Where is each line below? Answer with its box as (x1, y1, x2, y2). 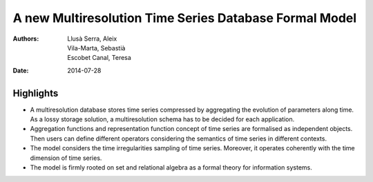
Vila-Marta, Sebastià (67, 43, 126, 52)
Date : (12, 66, 29, 74)
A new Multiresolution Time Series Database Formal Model (12, 10, 357, 26)
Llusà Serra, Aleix (67, 34, 117, 43)
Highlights (12, 87, 59, 99)
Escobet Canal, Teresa (67, 54, 131, 62)
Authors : (12, 34, 39, 43)
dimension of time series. (30, 154, 102, 162)
